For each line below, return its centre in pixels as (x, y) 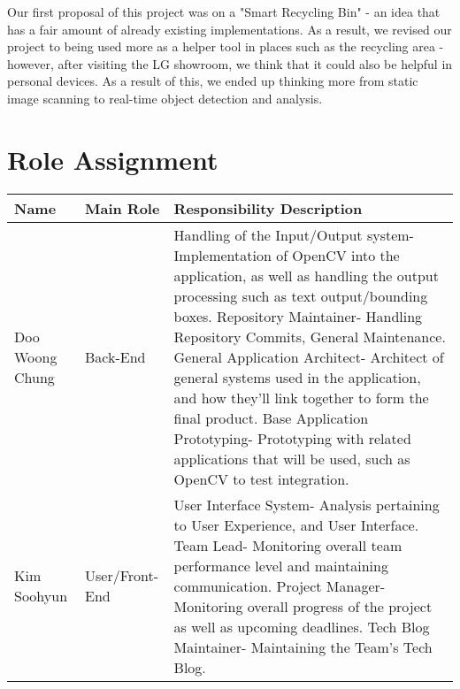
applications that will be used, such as (292, 458)
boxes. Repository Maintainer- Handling (298, 316)
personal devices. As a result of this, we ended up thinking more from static (213, 81)
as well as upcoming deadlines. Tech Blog (302, 626)
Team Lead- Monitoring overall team (288, 545)
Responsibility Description (268, 208)
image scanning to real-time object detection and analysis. (165, 98)
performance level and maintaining (281, 565)
